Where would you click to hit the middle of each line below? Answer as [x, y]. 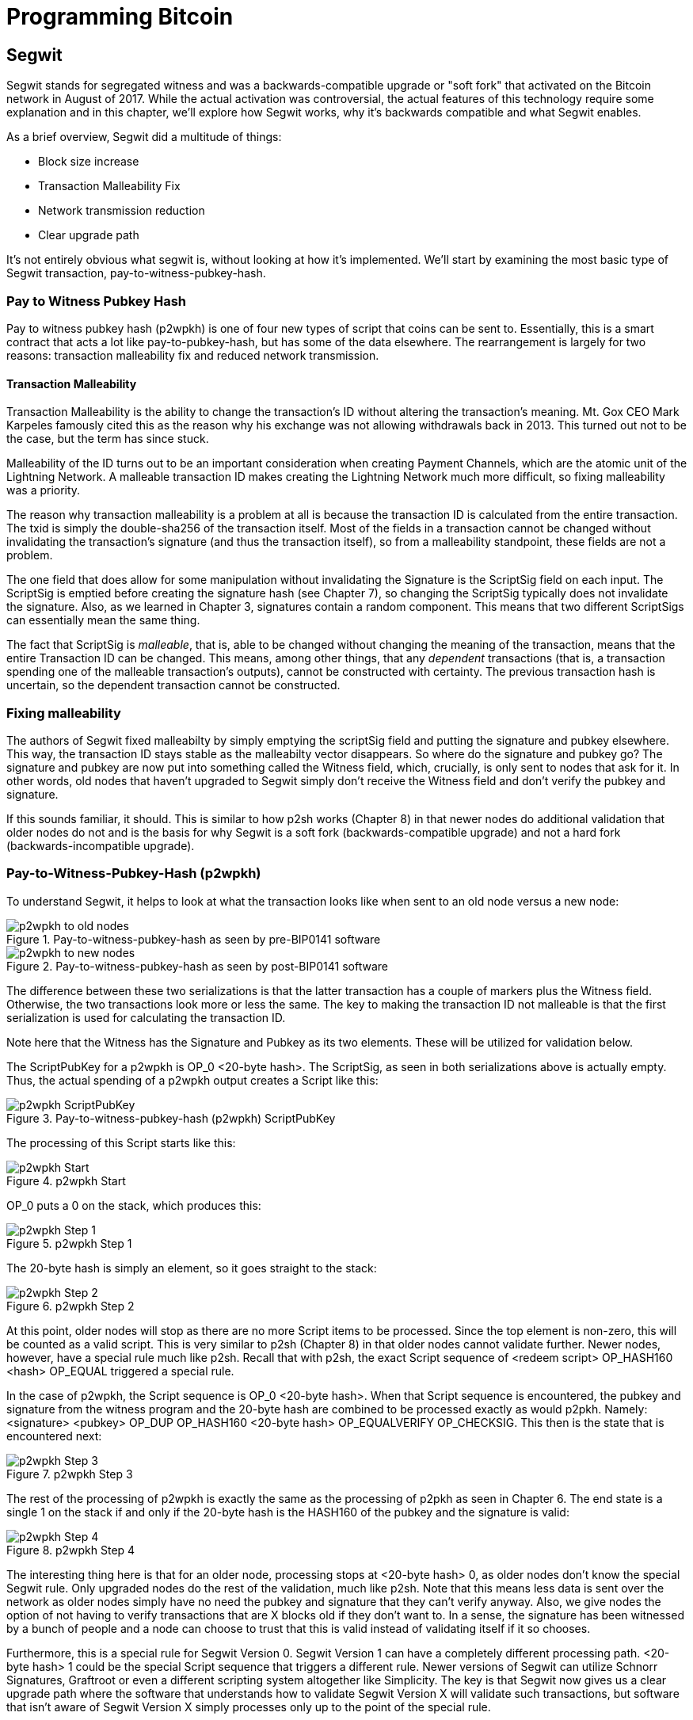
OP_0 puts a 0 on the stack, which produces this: [134, 1205]
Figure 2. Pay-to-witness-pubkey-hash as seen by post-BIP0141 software [197, 966]
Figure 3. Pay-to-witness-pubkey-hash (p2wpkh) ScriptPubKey [171, 1118]
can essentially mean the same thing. [103, 620]
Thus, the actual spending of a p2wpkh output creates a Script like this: [192, 1080]
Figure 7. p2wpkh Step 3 [70, 1474]
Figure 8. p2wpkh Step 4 [71, 1550]
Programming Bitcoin [120, 17]
